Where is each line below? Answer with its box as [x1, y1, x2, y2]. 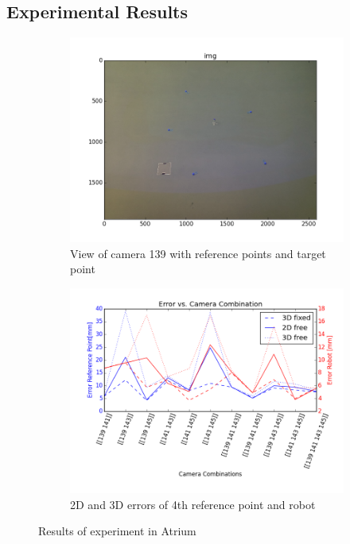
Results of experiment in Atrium [38, 523, 196, 539]
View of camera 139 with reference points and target [70, 245, 326, 261]
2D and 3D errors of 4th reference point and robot [70, 496, 316, 512]
